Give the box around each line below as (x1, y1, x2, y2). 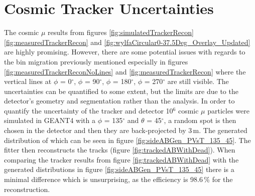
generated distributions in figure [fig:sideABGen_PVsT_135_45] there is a (4, 164, 234, 174)
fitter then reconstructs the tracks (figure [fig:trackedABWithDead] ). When (4, 144, 235, 155)
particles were (207, 105, 249, 115)
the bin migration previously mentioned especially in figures (4, 56, 188, 66)
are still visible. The (167, 76, 229, 86)
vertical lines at (4, 76, 52, 86)
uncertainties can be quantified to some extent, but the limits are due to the (4, 85, 238, 96)
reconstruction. (4, 183, 50, 194)
